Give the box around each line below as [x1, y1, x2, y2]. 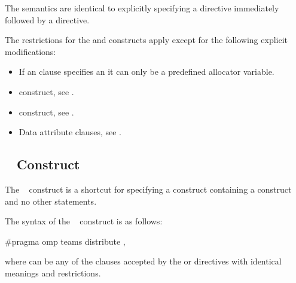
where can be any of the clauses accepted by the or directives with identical [5, 255, 282, 267]
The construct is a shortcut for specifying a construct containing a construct [5, 182, 292, 195]
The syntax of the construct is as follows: [5, 215, 163, 227]
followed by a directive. [5, 13, 90, 26]
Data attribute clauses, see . [19, 126, 121, 138]
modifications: [5, 45, 56, 57]
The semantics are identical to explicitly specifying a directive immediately [5, 2, 279, 14]
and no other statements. [5, 194, 97, 207]
